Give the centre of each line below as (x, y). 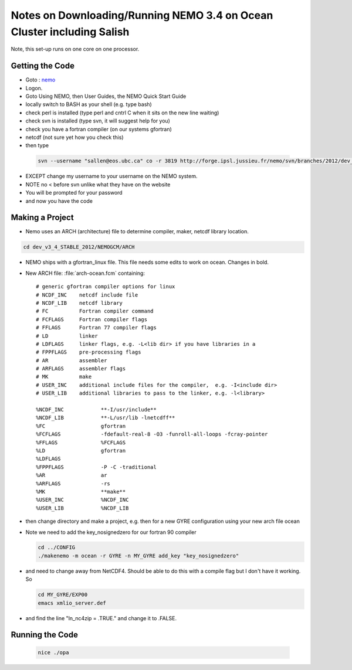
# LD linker (67, 336)
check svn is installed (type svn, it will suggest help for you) (98, 121)
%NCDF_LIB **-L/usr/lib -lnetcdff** (106, 418)
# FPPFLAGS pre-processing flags (89, 352)
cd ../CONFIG (57, 547)
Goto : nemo (40, 80)
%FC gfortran (81, 426)
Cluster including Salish (70, 32)
